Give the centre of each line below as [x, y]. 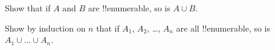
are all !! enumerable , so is [223, 28]
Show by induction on [45, 28]
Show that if [28, 8]
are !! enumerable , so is [129, 8]
